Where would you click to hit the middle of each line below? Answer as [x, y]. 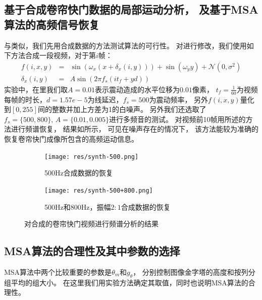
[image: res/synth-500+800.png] [99, 190]
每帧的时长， [25, 99]
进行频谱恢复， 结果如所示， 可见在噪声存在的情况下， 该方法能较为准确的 [135, 129]
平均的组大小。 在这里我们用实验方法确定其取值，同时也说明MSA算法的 [129, 282]
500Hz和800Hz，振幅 [78, 206]
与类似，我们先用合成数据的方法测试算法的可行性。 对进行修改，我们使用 [125, 45]
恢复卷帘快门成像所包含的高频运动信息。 [71, 139]
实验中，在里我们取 [36, 89]
